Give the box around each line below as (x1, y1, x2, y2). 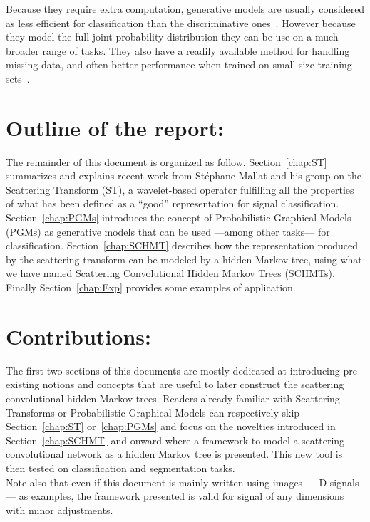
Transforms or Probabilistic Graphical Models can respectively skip (6, 404, 300, 419)
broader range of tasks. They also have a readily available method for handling (6, 43, 350, 58)
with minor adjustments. (6, 502, 113, 517)
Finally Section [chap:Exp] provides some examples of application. (6, 280, 296, 295)
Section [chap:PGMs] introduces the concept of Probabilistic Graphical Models (6, 210, 351, 225)
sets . (6, 71, 30, 85)
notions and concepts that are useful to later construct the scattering (42, 377, 344, 392)
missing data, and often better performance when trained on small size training (6, 57, 352, 72)
